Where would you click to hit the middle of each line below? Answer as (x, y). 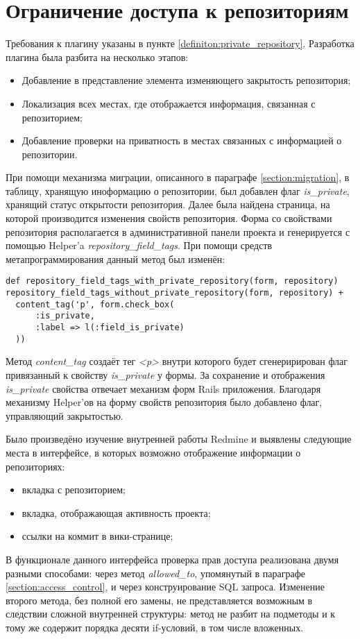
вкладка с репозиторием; (74, 489)
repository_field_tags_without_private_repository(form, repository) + (174, 293)
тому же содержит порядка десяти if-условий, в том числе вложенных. (155, 627)
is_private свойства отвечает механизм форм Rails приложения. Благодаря (163, 388)
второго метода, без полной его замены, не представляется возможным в (159, 600)
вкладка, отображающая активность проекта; (116, 512)
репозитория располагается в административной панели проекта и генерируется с (178, 231)
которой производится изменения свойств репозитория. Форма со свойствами (169, 218)
